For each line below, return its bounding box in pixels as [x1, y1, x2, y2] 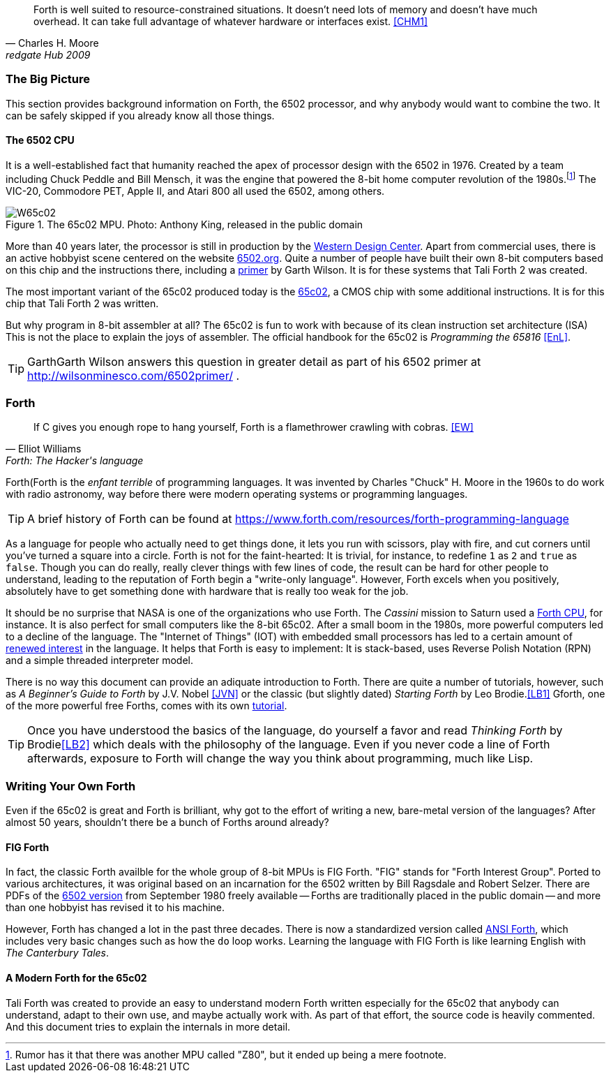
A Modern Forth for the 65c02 [6, 971, 147, 984]
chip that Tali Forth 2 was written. [6, 297, 159, 309]
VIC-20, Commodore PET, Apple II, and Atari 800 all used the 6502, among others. [6, 184, 385, 197]
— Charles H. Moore [6, 37, 99, 49]
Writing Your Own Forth [6, 778, 136, 793]
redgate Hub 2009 [6, 49, 91, 61]
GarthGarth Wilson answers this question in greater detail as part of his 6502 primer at [27, 354, 481, 369]
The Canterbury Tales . [6, 947, 110, 959]
